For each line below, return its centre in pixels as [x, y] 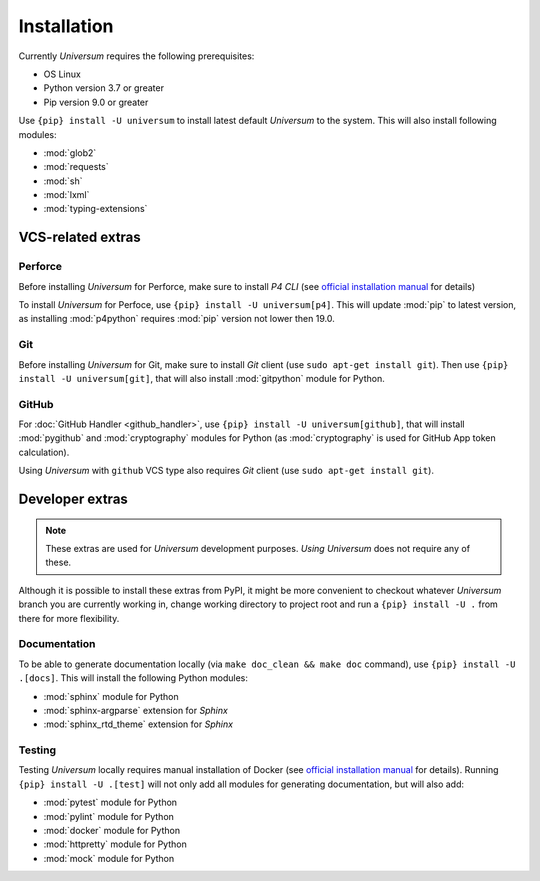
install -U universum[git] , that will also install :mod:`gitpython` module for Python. [201, 378]
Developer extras [73, 499]
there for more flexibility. [69, 618]
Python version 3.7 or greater [104, 88]
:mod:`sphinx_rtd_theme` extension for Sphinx [138, 724]
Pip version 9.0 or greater [96, 102]
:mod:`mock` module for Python [109, 858]
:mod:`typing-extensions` [95, 209]
